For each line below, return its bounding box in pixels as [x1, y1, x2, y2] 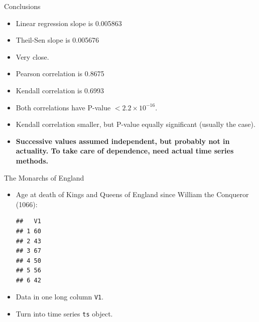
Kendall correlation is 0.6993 [16, 85, 104, 95]
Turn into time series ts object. [16, 308, 113, 319]
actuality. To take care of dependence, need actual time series [16, 145, 234, 156]
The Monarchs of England [4, 172, 84, 183]
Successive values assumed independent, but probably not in [16, 135, 230, 146]
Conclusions [4, 1, 41, 11]
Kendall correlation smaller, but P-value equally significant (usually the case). [16, 119, 255, 129]
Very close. [16, 51, 49, 62]
